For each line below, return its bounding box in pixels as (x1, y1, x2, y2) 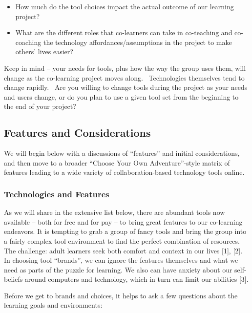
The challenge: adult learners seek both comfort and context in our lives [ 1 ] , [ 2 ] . (4, 245, 243, 255)
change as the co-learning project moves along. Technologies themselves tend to (4, 72, 245, 83)
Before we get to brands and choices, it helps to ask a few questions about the (4, 290, 238, 300)
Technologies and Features (4, 188, 109, 200)
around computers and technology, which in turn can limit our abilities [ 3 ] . (24, 274, 249, 284)
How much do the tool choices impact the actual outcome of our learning (15, 1, 234, 11)
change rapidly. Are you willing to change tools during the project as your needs (4, 82, 248, 92)
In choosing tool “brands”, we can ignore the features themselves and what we (4, 255, 238, 265)
